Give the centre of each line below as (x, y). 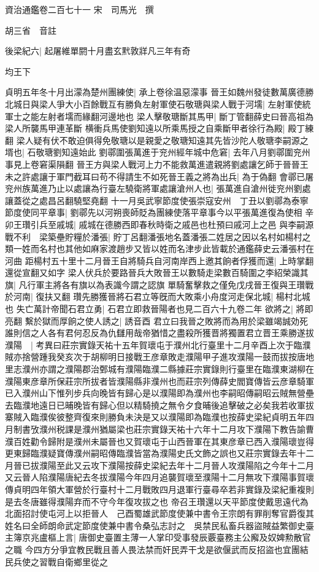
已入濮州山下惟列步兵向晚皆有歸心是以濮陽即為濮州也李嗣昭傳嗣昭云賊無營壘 (159, 393)
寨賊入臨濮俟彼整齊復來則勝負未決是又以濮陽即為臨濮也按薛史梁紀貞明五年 (155, 417)
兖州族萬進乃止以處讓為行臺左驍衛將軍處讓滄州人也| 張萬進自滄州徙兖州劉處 (158, 188)
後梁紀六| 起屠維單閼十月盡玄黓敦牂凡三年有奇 (98, 51)
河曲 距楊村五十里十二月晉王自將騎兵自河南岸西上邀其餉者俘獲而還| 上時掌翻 (159, 260)
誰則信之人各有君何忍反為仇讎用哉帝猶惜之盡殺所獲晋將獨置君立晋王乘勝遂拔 (159, 333)
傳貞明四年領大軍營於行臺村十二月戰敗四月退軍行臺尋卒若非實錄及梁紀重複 (155, 489)
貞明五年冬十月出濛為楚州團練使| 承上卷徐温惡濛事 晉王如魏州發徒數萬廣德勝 (159, 92)
